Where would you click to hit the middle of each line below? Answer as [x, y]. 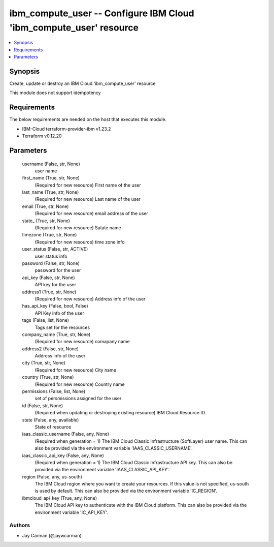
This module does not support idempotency [55, 93]
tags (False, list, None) [46, 320]
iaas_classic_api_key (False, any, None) [63, 455]
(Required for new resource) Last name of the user [88, 199]
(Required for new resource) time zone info [80, 242]
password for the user [58, 270]
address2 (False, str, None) [50, 349]
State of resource [53, 427]
